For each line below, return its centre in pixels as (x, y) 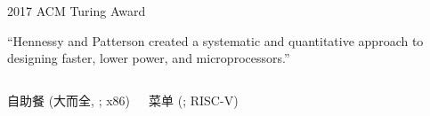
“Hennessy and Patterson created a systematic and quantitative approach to (215, 40)
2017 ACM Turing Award (77, 11)
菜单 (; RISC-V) (194, 100)
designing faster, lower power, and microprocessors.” (149, 58)
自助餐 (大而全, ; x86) (69, 100)
